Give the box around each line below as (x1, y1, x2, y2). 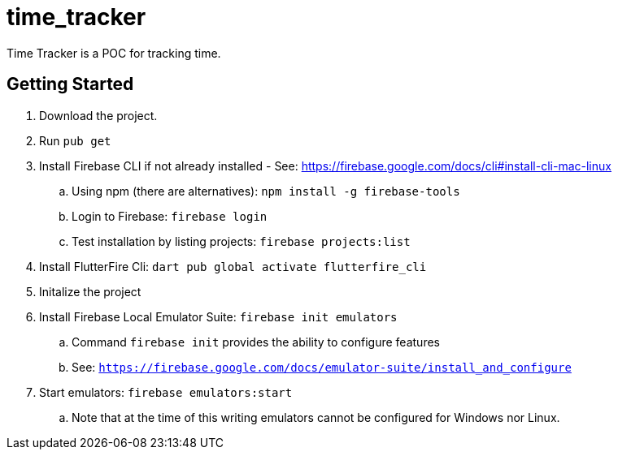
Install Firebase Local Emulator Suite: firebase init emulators (39, 309, 398, 324)
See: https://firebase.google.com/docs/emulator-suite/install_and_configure (72, 359, 572, 374)
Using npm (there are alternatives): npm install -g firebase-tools (72, 183, 460, 198)
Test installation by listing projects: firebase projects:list (72, 234, 411, 248)
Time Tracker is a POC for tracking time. (7, 45, 221, 60)
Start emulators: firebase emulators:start (39, 385, 293, 399)
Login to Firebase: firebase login (72, 209, 268, 223)
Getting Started (7, 74, 134, 95)
